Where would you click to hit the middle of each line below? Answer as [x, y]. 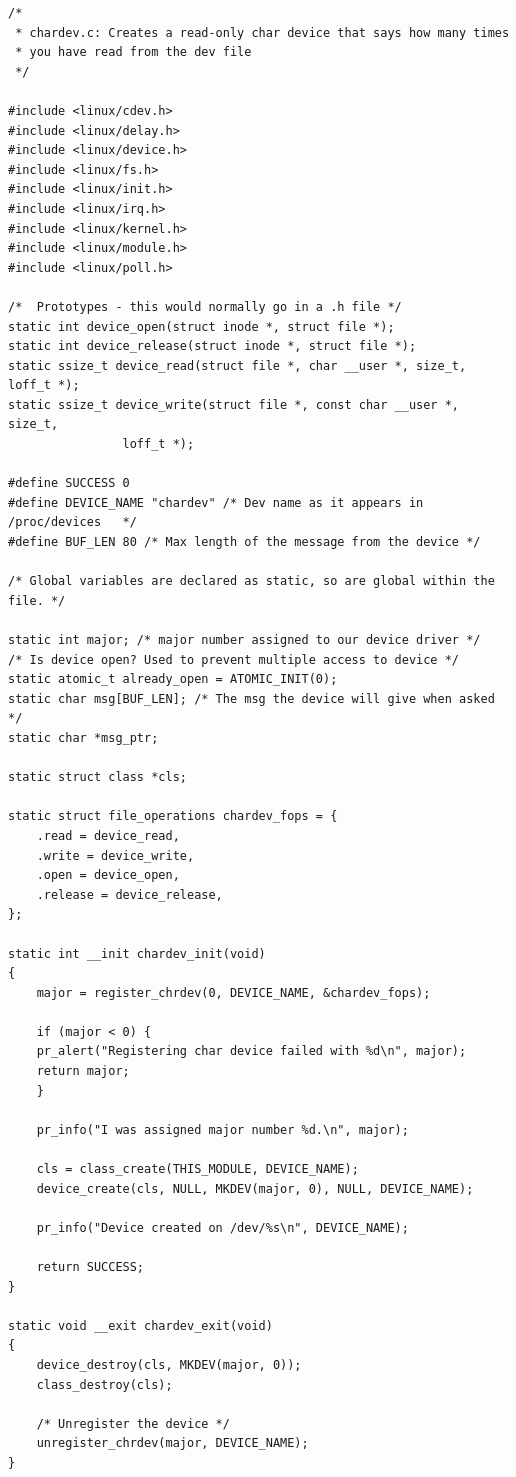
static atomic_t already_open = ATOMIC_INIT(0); [173, 679]
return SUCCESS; [90, 1267]
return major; [83, 1071]
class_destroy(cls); [104, 1384]
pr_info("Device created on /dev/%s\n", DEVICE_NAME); [222, 1227]
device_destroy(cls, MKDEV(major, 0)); [169, 1364]
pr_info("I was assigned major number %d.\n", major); [222, 1129]
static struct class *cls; [97, 777]
